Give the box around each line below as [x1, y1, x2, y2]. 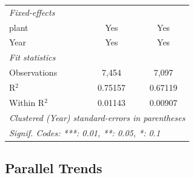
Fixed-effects [9, 5, 55, 18]
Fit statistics [9, 51, 56, 64]
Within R [9, 96, 45, 108]
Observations [9, 66, 58, 79]
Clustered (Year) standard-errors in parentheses [9, 111, 186, 124]
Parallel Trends [5, 158, 102, 177]
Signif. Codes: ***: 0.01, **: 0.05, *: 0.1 [9, 126, 161, 139]
